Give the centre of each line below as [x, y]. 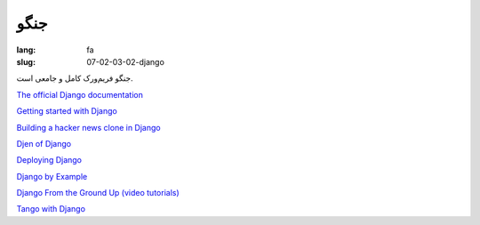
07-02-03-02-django [125, 61]
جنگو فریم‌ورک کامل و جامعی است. [75, 78]
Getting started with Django [67, 111]
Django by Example [52, 176]
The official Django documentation [80, 94]
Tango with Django [51, 209]
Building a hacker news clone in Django [88, 127]
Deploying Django [49, 160]
